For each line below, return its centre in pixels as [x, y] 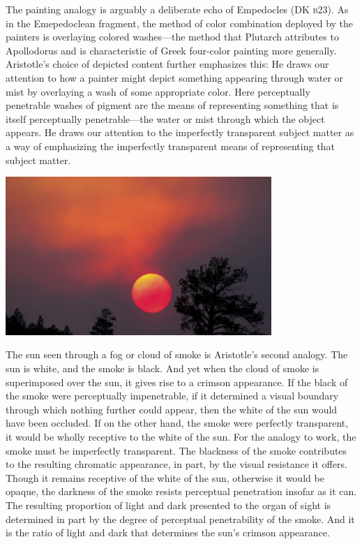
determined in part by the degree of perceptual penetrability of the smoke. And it [180, 519]
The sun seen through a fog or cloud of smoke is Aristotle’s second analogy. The [177, 354]
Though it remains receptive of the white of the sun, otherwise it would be [165, 477]
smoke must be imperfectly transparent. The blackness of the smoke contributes [176, 450]
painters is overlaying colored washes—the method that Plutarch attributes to [172, 37]
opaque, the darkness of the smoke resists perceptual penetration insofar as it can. [181, 491]
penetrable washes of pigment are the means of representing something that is [172, 105]
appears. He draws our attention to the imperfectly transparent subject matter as [180, 132]
